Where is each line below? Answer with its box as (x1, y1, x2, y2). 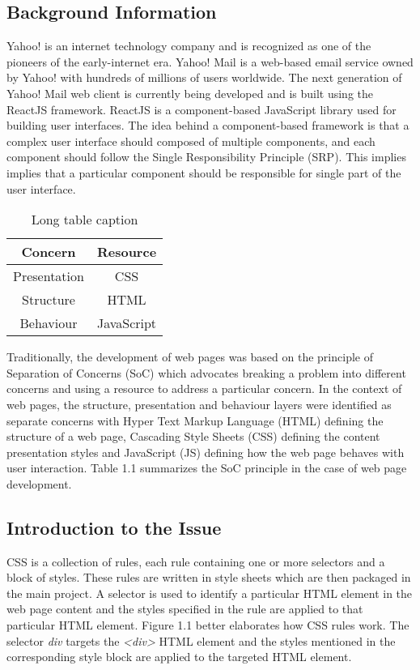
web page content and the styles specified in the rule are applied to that (6, 600, 363, 617)
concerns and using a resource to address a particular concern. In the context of (6, 380, 402, 397)
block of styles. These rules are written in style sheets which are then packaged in (6, 569, 411, 586)
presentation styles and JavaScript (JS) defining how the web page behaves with (6, 443, 405, 460)
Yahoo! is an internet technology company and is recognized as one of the (6, 37, 371, 54)
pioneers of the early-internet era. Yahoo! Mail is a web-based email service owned (6, 53, 414, 70)
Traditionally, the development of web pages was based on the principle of (6, 348, 373, 365)
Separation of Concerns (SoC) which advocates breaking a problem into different (6, 364, 406, 381)
